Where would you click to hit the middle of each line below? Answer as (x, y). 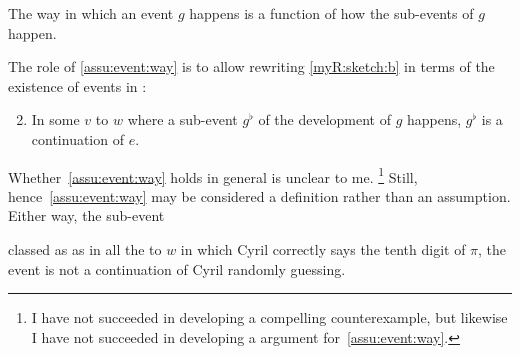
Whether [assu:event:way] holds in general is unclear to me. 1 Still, (213, 175)
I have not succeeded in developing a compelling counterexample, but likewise (269, 317)
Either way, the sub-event (86, 215)
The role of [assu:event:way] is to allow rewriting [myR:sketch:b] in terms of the (251, 66)
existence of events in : (77, 85)
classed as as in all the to (85, 249)
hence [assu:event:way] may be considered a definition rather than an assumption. (259, 195)
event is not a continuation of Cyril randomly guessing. (177, 268)
